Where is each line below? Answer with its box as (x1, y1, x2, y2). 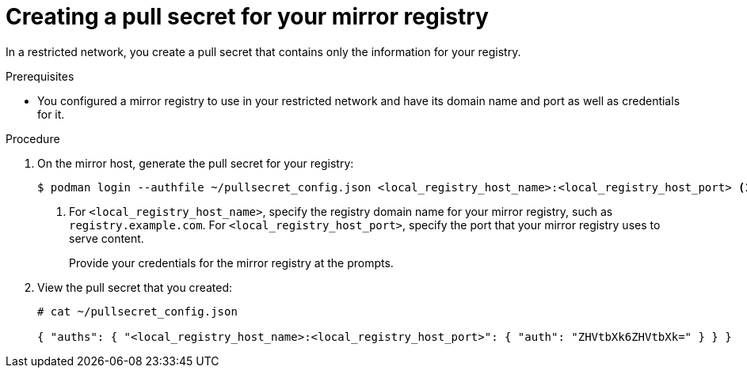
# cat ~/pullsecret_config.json (37, 304, 238, 318)
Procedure (6, 131, 60, 145)
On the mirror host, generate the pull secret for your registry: (37, 156, 354, 170)
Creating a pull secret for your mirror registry (6, 3, 489, 30)
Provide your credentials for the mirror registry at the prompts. (69, 255, 394, 270)
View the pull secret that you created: (37, 280, 232, 294)
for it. (37, 107, 65, 121)
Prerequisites (6, 69, 74, 83)
